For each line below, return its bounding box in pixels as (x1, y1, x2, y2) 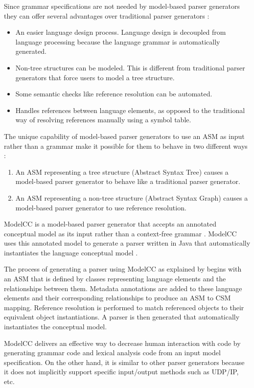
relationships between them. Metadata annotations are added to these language (4, 283, 242, 293)
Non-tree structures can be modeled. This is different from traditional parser (15, 62, 245, 72)
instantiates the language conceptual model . (4, 247, 138, 257)
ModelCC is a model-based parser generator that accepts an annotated (4, 219, 217, 229)
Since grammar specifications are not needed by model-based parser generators (4, 1, 240, 11)
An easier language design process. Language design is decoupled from (15, 27, 226, 37)
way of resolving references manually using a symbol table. (15, 114, 191, 125)
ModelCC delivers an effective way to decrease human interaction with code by (4, 338, 241, 348)
